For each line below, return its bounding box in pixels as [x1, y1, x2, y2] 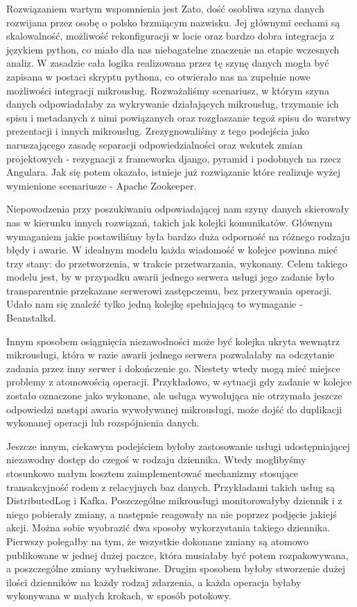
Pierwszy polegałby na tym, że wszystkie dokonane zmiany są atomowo [6, 533, 309, 548]
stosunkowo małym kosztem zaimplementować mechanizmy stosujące [6, 466, 299, 480]
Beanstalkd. [6, 310, 56, 325]
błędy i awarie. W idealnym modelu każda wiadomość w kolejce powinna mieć [6, 242, 338, 257]
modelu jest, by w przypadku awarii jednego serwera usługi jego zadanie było [6, 269, 334, 284]
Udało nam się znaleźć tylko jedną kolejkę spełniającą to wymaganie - [6, 297, 303, 311]
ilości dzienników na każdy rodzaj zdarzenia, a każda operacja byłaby [6, 574, 302, 589]
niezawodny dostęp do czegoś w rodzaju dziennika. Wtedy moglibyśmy [6, 452, 306, 467]
